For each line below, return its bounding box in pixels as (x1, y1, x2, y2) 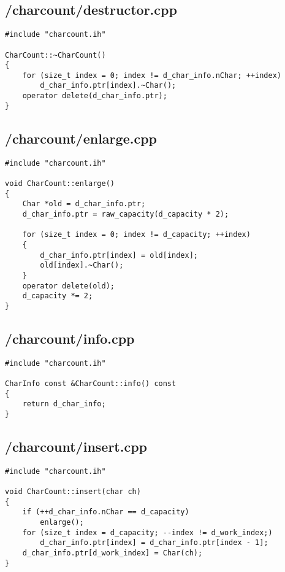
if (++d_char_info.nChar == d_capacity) (22, 508, 189, 517)
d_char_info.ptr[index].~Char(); (40, 81, 177, 90)
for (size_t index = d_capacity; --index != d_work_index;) (22, 528, 273, 537)
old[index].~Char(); (40, 261, 124, 270)
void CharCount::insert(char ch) (5, 487, 141, 497)
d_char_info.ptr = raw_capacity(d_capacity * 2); (22, 209, 229, 218)
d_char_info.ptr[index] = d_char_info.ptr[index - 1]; (40, 538, 268, 547)
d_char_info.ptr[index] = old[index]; (40, 250, 198, 260)
